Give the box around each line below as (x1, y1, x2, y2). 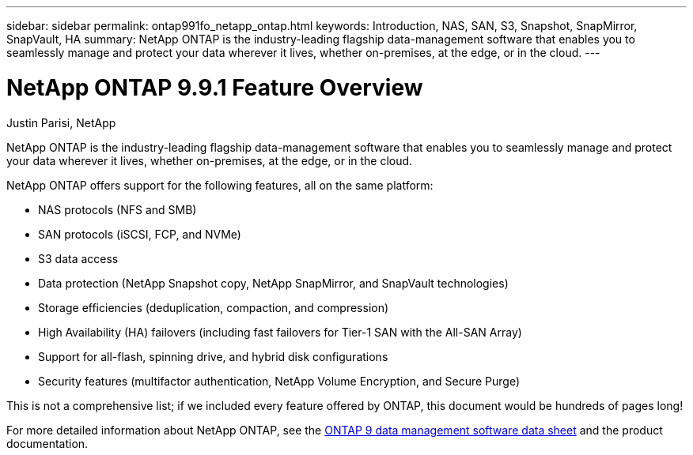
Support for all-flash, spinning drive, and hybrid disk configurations (38, 349, 388, 363)
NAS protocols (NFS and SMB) (38, 202, 197, 216)
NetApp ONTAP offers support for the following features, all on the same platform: (6, 178, 434, 192)
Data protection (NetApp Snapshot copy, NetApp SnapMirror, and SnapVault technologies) (38, 276, 509, 290)
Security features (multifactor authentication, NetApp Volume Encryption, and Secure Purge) (38, 374, 521, 388)
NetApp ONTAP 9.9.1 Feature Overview (6, 73, 423, 101)
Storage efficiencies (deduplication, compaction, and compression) (38, 300, 389, 314)
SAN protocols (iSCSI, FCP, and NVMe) (38, 227, 241, 241)
